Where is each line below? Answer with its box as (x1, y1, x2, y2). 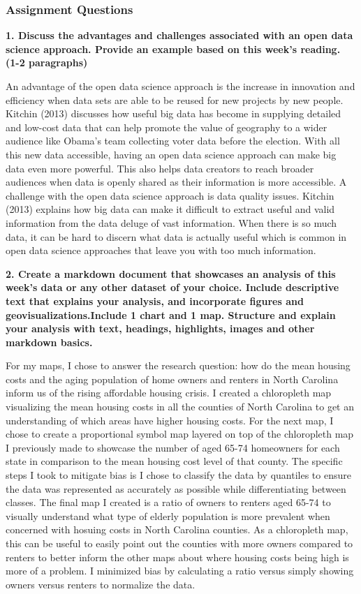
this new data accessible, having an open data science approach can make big (6, 147, 337, 161)
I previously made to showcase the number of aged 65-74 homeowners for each (6, 440, 340, 454)
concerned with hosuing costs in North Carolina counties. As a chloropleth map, (6, 522, 348, 537)
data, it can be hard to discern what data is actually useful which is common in (6, 229, 347, 244)
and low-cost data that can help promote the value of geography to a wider (6, 119, 327, 134)
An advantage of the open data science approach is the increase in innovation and (6, 79, 355, 93)
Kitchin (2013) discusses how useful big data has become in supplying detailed (6, 106, 341, 121)
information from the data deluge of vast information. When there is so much (6, 215, 337, 230)
